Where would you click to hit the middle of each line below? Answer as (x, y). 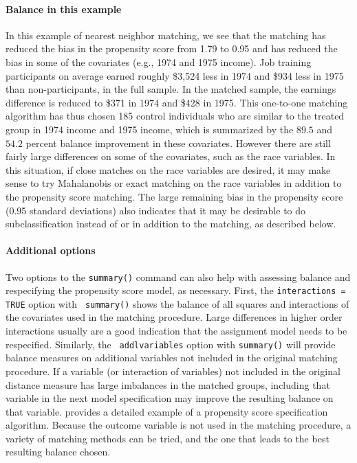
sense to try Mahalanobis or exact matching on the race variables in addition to (174, 183)
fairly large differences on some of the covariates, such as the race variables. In (171, 156)
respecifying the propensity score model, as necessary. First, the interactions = (176, 290)
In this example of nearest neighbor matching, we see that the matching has (166, 35)
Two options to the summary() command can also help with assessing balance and (178, 276)
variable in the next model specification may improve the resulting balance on (170, 398)
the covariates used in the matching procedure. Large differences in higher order (174, 317)
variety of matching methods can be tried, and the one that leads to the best (167, 438)
